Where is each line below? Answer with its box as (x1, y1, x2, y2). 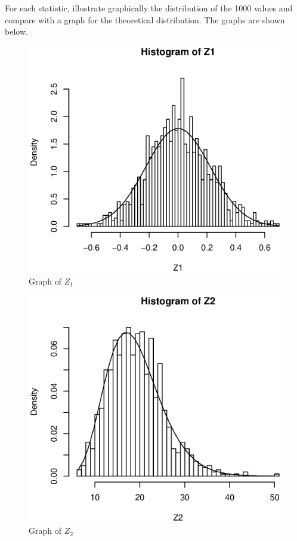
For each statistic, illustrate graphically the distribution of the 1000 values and (5, 2, 293, 14)
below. (5, 25, 28, 38)
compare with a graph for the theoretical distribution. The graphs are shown (5, 13, 285, 26)
